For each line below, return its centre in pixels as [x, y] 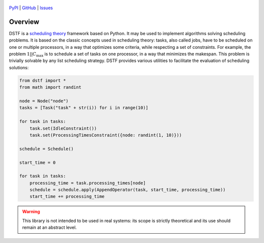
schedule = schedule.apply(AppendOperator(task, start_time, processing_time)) [128, 190]
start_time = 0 [37, 162]
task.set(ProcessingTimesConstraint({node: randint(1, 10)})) [106, 135]
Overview [24, 22]
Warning [31, 212]
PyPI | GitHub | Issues [31, 8]
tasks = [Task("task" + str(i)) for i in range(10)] [84, 108]
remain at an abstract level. [49, 227]
